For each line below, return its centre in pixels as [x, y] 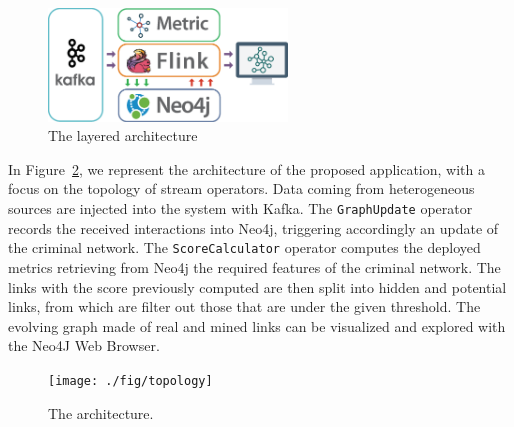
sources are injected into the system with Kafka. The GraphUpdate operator [240, 208]
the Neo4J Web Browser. [84, 345]
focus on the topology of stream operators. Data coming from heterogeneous [241, 188]
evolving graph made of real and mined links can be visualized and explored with [257, 325]
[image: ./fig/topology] [130, 380]
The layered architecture [123, 135]
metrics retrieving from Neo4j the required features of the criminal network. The [254, 266]
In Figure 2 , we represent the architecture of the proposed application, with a [246, 168]
